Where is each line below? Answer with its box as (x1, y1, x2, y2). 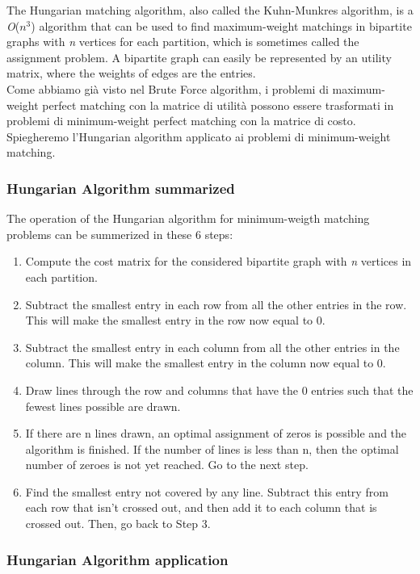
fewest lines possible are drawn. (25, 397, 181, 414)
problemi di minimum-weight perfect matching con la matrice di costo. (6, 112, 356, 129)
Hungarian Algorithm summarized (6, 178, 235, 198)
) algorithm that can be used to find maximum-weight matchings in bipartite (31, 17, 412, 34)
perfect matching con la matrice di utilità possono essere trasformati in (42, 96, 394, 113)
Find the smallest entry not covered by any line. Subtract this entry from (25, 483, 388, 500)
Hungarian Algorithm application (6, 549, 229, 569)
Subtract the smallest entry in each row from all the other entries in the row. (25, 295, 407, 312)
